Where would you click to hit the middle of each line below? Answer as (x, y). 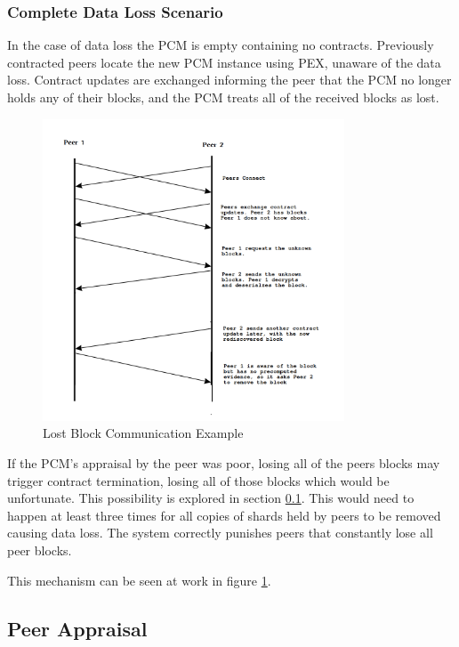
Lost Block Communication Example (143, 433)
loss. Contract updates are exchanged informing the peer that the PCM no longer (229, 80)
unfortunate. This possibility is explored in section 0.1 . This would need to (211, 498)
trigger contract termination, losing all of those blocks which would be (198, 480)
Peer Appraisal (77, 628)
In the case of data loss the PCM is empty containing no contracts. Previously (221, 45)
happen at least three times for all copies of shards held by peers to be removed (224, 515)
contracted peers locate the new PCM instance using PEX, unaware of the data (224, 62)
